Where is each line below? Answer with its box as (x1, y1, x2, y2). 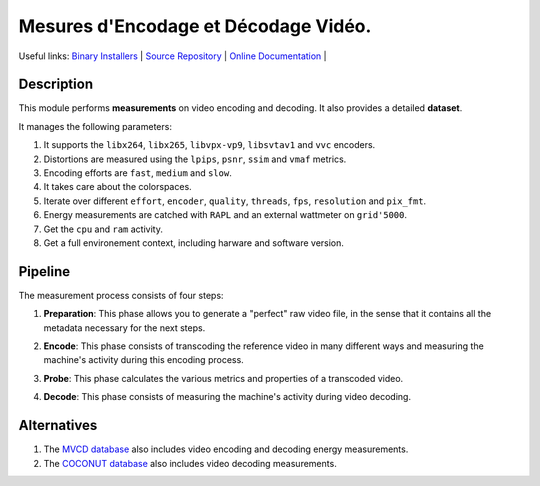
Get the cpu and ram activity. (43, 223, 164, 235)
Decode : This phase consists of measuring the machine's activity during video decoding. (43, 391, 412, 403)
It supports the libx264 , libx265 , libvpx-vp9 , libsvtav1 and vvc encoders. (43, 139, 376, 151)
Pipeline (18, 263, 71, 280)
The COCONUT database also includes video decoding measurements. (43, 457, 337, 469)
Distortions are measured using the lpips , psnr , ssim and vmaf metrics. (43, 153, 347, 165)
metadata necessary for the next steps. (43, 321, 206, 334)
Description (18, 76, 94, 93)
